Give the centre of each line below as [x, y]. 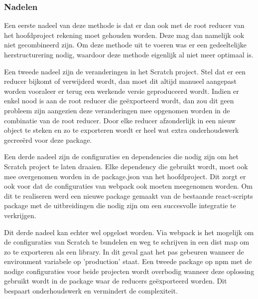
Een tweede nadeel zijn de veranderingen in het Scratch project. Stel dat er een [125, 71]
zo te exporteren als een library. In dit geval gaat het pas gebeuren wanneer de [124, 251]
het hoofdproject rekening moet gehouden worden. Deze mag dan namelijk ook [124, 35]
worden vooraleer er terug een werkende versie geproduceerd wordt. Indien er [122, 91]
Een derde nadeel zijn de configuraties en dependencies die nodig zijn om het [121, 156]
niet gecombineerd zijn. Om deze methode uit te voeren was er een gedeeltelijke [126, 45]
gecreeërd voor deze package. [48, 140]
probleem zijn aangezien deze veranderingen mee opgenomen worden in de [117, 110]
